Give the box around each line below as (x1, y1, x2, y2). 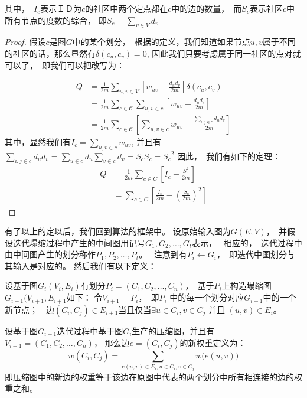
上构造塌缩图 (221, 279, 272, 292)
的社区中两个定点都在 (85, 2, 168, 14)
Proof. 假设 (5, 35, 46, 48)
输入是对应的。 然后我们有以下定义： (12, 259, 156, 272)
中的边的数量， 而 (171, 2, 242, 14)
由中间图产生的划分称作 (5, 248, 96, 260)
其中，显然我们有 (5, 135, 71, 148)
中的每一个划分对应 (169, 291, 244, 304)
